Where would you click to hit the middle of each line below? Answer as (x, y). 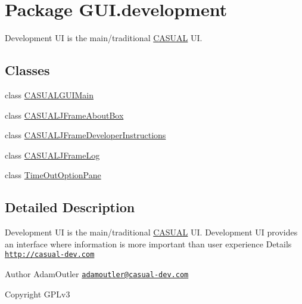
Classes (27, 70)
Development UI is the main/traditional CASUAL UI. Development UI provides (151, 232)
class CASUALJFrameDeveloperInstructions (85, 135)
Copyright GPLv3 (38, 294)
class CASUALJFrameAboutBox (64, 115)
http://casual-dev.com (50, 255)
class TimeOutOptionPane (53, 175)
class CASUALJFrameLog (52, 155)
